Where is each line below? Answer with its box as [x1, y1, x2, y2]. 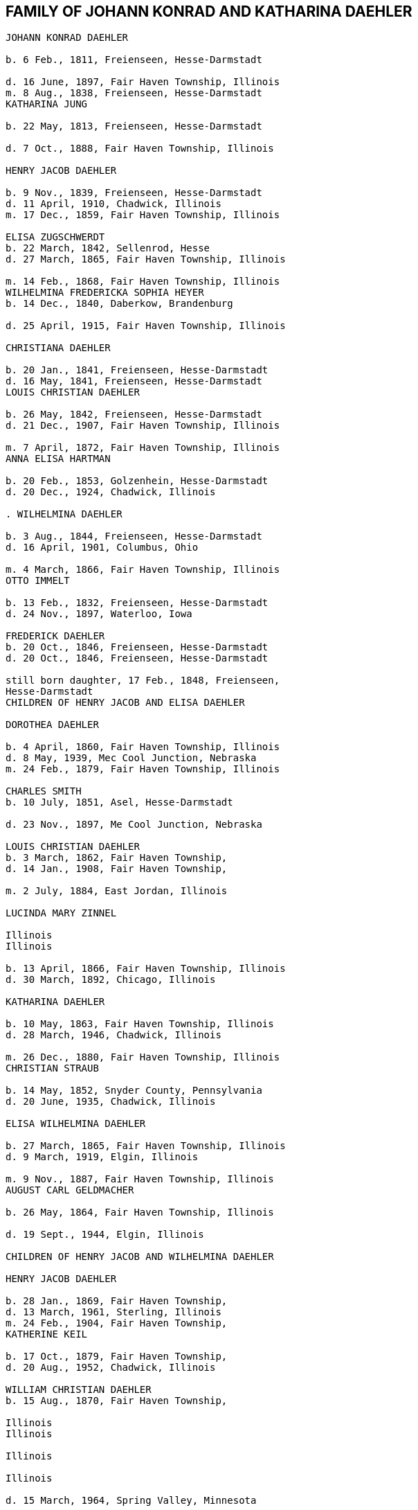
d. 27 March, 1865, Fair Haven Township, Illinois [6, 254, 286, 265]
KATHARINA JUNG [6, 98, 88, 110]
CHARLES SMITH [6, 785, 82, 797]
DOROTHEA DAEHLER [6, 719, 99, 731]
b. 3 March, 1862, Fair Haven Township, [6, 852, 228, 864]
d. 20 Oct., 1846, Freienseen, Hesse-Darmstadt [6, 652, 269, 664]
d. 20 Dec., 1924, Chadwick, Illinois [6, 486, 216, 498]
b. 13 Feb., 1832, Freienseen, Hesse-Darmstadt [6, 597, 269, 609]
